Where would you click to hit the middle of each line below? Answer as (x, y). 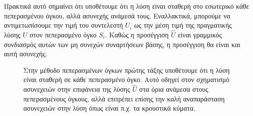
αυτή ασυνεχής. (26, 54)
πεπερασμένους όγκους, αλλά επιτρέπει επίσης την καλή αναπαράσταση (124, 98)
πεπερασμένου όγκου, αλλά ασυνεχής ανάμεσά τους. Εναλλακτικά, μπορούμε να (117, 15)
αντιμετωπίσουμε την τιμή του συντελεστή (64, 25)
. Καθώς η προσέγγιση (137, 34)
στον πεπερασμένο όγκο (63, 34)
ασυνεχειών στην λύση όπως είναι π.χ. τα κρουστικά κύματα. (109, 108)
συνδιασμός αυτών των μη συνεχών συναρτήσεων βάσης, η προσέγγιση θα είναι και (122, 44)
